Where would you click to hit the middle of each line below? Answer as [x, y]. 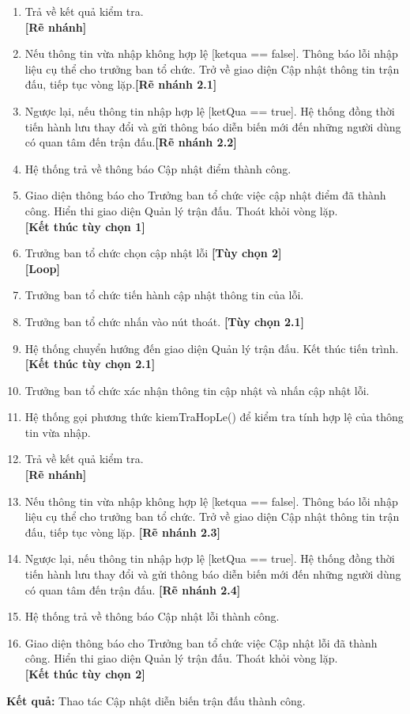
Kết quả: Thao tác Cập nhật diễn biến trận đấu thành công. [156, 700]
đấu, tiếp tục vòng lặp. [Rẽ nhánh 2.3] [122, 532]
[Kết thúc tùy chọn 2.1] [90, 364]
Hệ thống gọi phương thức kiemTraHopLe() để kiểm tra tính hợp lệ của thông [214, 417]
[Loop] [42, 268]
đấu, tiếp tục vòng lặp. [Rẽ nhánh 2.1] [121, 84]
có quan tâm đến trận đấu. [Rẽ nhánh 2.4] [133, 589]
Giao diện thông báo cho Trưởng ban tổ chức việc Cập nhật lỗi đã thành [201, 642]
